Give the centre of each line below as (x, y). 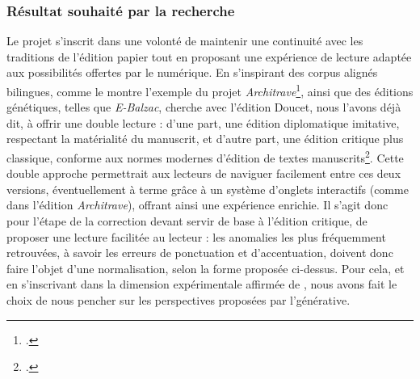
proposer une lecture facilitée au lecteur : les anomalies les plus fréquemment (196, 236)
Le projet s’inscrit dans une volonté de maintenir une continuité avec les (185, 41)
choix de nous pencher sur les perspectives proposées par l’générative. (178, 300)
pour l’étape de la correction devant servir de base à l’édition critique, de (187, 221)
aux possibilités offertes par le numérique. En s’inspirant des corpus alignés (192, 72)
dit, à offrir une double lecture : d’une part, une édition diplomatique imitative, (203, 122)
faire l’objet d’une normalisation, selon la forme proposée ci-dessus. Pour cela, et (206, 268)
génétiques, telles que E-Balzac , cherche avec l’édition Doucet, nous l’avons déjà (204, 107)
